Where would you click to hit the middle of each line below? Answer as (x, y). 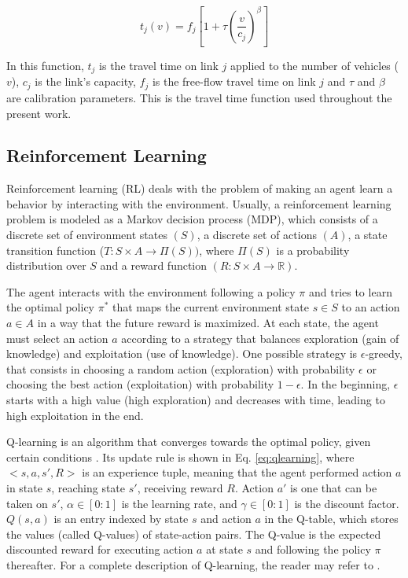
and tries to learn (350, 291)
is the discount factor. (347, 503)
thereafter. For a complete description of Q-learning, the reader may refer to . (193, 564)
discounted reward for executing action (100, 549)
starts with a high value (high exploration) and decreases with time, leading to (196, 400)
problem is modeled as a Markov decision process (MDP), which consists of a (192, 219)
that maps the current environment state (211, 307)
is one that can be (334, 487)
